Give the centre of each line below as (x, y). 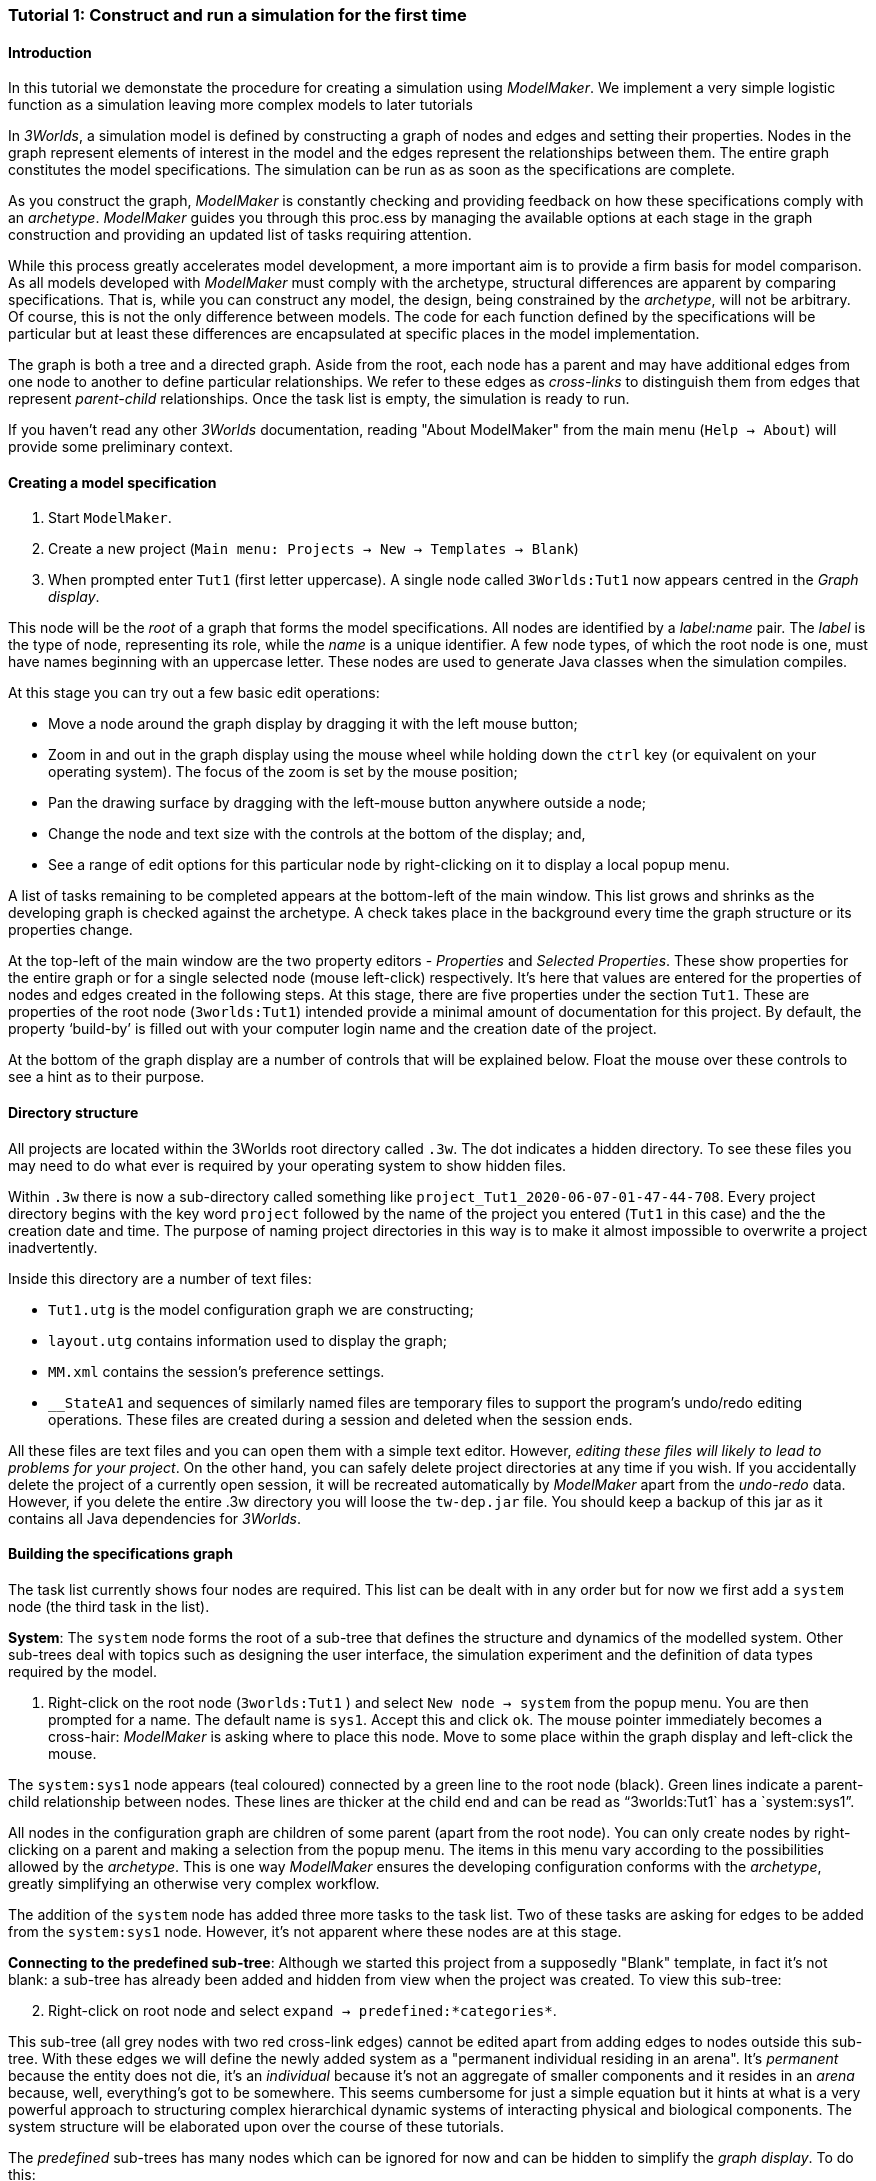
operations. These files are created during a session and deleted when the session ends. (340, 1419)
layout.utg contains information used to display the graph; (248, 1340)
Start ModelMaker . (110, 518)
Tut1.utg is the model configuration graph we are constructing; (261, 1309)
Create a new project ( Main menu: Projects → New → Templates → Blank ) (313, 549)
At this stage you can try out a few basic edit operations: (194, 693)
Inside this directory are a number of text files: (160, 1278)
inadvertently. (53, 1247)
